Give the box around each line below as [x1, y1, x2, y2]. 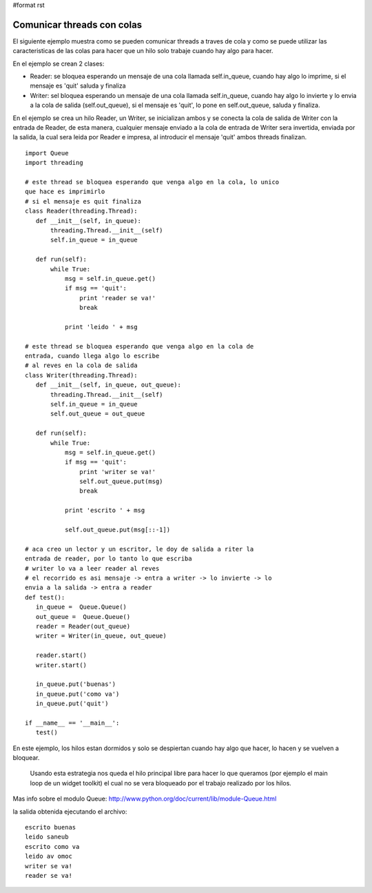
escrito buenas [25, 823, 76, 831]
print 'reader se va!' [79, 294, 156, 302]
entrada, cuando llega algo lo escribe [25, 352, 160, 360]
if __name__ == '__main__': [25, 718, 120, 727]
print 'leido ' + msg [64, 323, 138, 331]
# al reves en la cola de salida [25, 362, 138, 369]
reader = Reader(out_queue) [35, 622, 131, 630]
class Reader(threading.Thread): [25, 207, 138, 215]
